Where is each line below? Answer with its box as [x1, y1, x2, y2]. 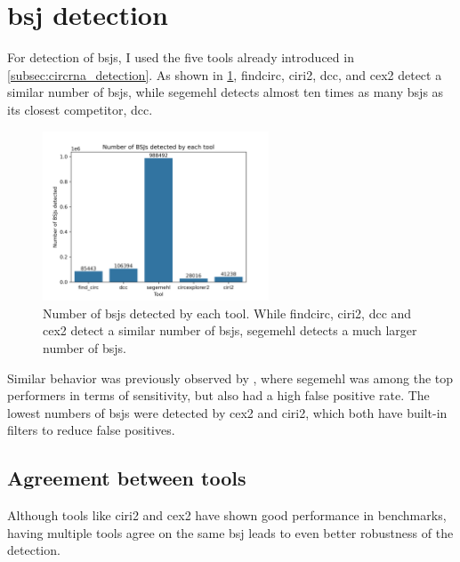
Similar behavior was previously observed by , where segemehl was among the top [7, 368, 454, 387]
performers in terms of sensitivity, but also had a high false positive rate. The [7, 386, 430, 405]
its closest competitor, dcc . [7, 100, 153, 118]
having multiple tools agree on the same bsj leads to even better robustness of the [7, 523, 454, 542]
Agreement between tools [7, 464, 246, 492]
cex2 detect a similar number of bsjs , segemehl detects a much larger [43, 321, 417, 340]
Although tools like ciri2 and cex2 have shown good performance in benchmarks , [7, 506, 447, 525]
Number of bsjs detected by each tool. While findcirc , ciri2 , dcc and [43, 303, 412, 322]
